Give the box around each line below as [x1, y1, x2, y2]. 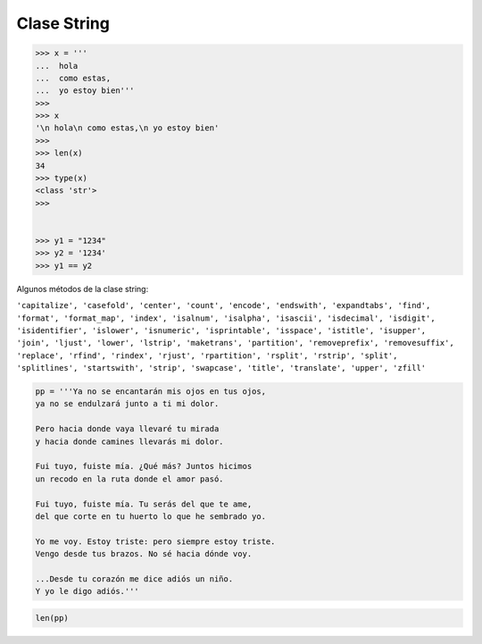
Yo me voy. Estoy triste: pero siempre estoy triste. [35, 536, 276, 547]
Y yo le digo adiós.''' [35, 586, 140, 597]
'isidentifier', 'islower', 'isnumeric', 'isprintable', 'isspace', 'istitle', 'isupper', [16, 325, 427, 335]
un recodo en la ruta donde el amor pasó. [35, 473, 224, 484]
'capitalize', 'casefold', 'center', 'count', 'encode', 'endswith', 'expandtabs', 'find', [16, 300, 431, 311]
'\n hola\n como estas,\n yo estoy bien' [35, 123, 220, 133]
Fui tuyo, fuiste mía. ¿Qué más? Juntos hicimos [35, 461, 253, 472]
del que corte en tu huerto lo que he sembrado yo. [35, 512, 267, 522]
